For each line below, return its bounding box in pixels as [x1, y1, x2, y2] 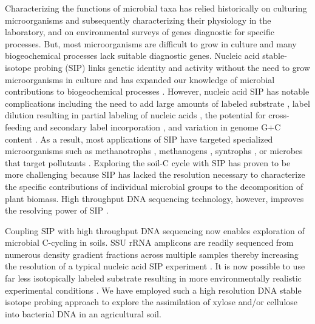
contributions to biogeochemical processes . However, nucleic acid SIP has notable [5, 85, 310, 98]
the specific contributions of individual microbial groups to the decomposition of [5, 180, 303, 192]
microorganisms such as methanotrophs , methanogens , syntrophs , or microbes [5, 144, 303, 157]
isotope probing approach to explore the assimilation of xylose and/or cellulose [5, 295, 298, 308]
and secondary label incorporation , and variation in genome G [33, 120, 268, 133]
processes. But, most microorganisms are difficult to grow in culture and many [5, 37, 297, 50]
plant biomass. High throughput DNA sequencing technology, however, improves [5, 192, 304, 204]
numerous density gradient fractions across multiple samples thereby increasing [5, 248, 299, 260]
